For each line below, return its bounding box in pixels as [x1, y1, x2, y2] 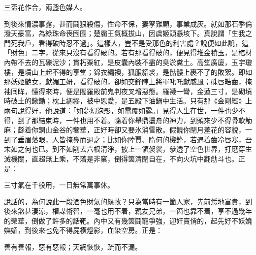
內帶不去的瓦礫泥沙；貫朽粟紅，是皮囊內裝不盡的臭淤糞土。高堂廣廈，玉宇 [4, 57, 245, 67]
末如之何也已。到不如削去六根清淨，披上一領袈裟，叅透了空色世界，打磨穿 [4, 144, 245, 154]
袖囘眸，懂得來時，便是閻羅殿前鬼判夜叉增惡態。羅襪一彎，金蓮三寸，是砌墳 [4, 86, 252, 96]
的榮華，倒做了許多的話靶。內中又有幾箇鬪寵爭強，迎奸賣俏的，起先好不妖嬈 [4, 215, 252, 225]
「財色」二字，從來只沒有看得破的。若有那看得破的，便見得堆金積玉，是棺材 [4, 47, 252, 58]
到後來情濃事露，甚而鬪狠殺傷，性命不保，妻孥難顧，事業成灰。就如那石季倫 [4, 18, 252, 29]
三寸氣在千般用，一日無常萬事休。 [4, 180, 114, 190]
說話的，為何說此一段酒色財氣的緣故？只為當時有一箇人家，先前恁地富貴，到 [4, 196, 252, 206]
